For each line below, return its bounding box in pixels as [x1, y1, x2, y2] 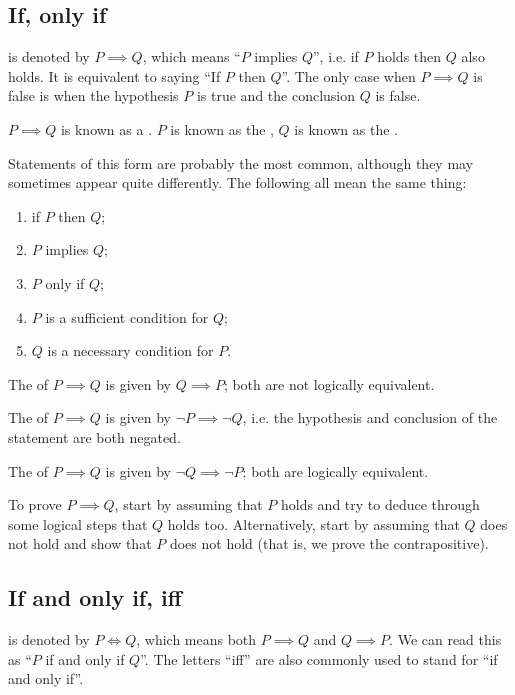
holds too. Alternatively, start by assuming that [167, 513, 460, 534]
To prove [8, 494, 62, 515]
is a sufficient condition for [45, 306, 209, 327]
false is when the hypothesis [8, 85, 179, 106]
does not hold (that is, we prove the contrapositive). [169, 533, 489, 554]
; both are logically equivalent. [242, 460, 429, 481]
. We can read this [389, 629, 502, 650]
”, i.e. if [312, 46, 359, 67]
